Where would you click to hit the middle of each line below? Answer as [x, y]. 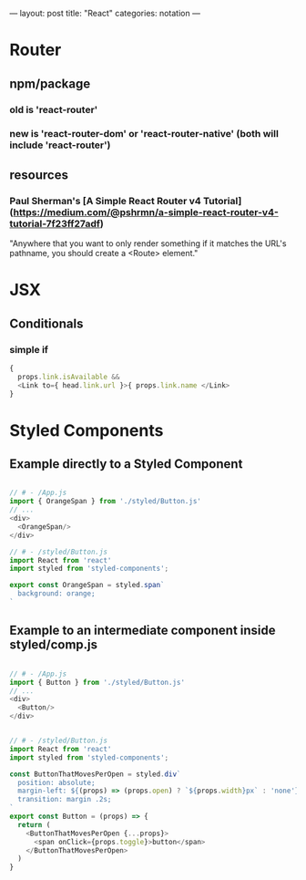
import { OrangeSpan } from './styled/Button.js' [106, 502]
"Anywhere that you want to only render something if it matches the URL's [148, 243]
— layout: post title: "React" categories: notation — [105, 13]
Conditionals [46, 323]
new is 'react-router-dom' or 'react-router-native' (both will [144, 134]
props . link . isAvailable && [69, 377]
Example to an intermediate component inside [143, 631]
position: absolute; [56, 782]
